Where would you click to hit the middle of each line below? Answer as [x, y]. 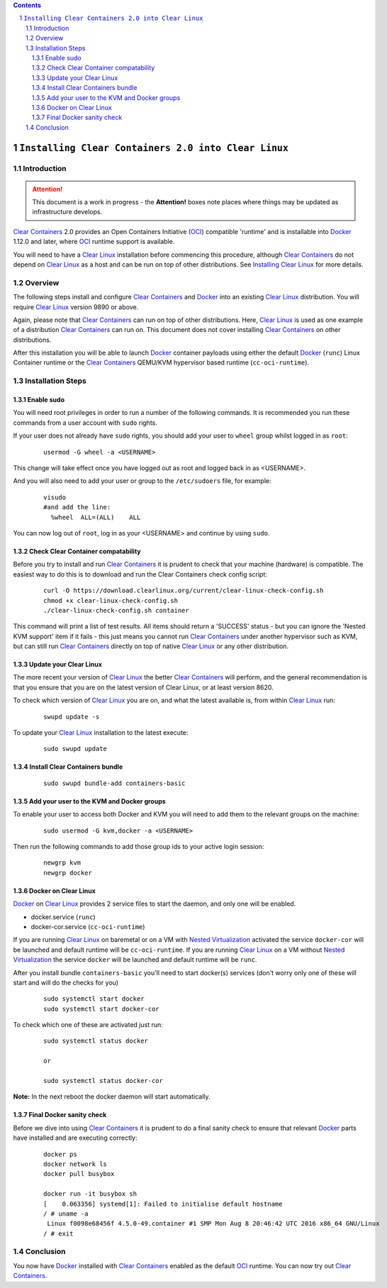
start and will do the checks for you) [66, 982]
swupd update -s [72, 717]
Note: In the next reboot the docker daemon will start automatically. [112, 1097]
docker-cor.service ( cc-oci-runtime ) [88, 926]
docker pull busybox [79, 1174]
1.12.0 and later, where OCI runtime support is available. [94, 242]
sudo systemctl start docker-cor [101, 1009]
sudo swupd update [75, 749]
